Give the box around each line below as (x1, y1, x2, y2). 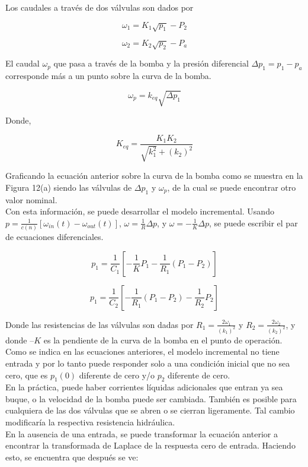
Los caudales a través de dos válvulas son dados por (5, 1, 194, 13)
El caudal (5, 57, 40, 70)
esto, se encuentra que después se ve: (5, 450, 139, 463)
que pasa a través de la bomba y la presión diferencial (53, 57, 249, 70)
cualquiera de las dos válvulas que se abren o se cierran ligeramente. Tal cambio (5, 404, 295, 416)
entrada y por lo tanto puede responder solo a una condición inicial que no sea (5, 356, 290, 369)
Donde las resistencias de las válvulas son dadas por (5, 318, 194, 330)
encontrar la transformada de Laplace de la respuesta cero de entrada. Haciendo (5, 439, 296, 452)
